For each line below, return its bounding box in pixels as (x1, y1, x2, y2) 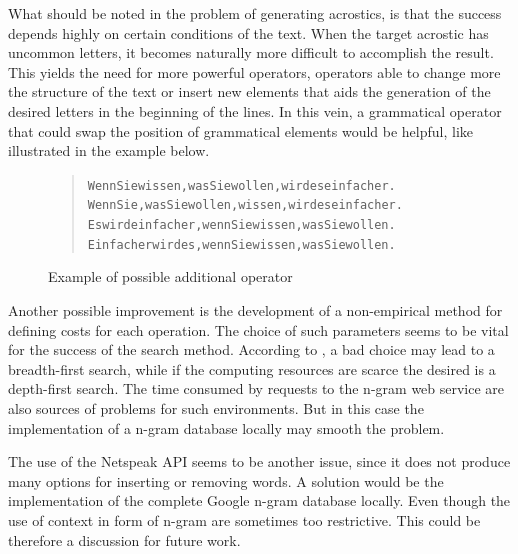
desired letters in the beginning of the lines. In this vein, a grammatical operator (8, 100, 502, 121)
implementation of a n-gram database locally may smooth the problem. (8, 417, 445, 438)
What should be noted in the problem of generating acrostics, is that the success (8, 3, 502, 23)
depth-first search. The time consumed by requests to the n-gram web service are (8, 378, 505, 399)
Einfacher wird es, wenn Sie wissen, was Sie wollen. (87, 237, 396, 252)
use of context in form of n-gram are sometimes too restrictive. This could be (8, 509, 481, 530)
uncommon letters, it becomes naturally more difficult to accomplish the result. (8, 42, 494, 63)
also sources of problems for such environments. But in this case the (8, 397, 424, 418)
